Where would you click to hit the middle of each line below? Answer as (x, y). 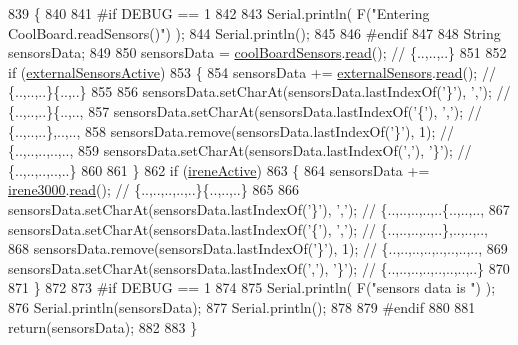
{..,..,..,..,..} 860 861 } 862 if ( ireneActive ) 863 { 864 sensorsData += (219, 169)
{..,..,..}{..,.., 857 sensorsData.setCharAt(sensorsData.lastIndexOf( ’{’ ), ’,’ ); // (245, 110)
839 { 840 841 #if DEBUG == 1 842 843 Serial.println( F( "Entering (219, 13)
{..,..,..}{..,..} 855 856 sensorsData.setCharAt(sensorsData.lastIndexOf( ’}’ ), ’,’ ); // (259, 91)
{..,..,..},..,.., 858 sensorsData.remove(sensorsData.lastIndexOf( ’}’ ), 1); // (231, 130)
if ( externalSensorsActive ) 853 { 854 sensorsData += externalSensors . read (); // (252, 71)
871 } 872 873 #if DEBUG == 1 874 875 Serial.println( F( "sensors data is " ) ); (252, 287)
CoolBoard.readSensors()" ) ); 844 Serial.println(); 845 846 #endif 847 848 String (254, 32)
